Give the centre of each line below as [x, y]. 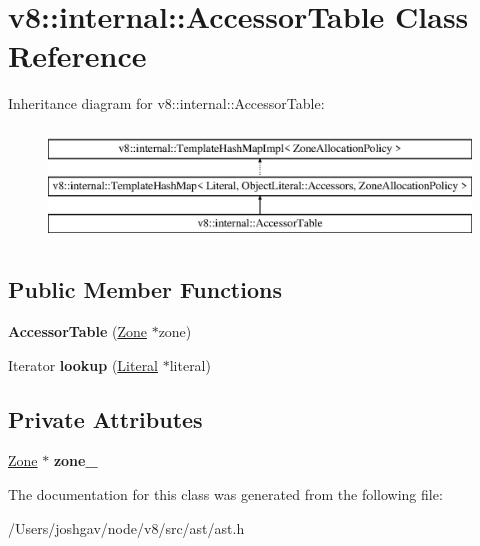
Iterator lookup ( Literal [83, 364]
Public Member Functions [145, 289]
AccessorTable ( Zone [77, 331]
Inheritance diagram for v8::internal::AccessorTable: [166, 103]
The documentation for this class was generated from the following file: [225, 494]
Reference [77, 55]
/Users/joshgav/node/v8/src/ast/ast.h [126, 527]
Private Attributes [105, 418]
